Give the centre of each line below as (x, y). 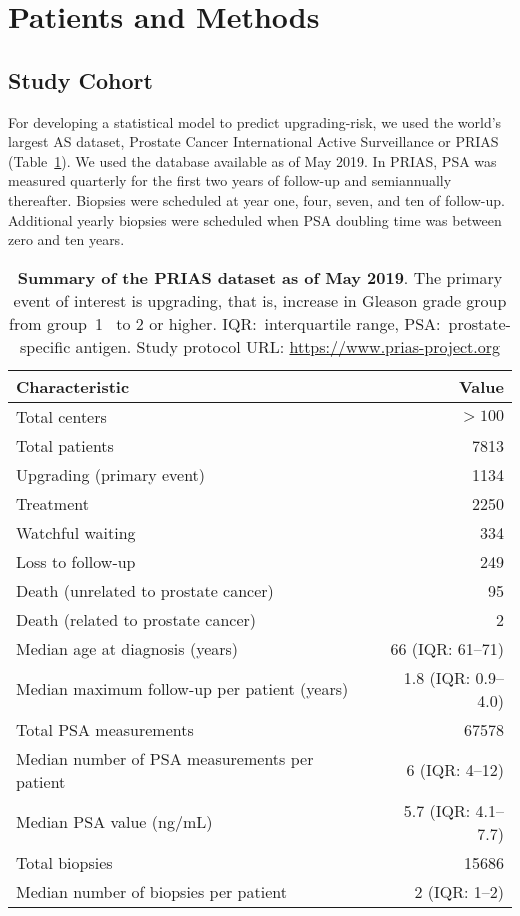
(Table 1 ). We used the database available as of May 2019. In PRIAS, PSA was (252, 160)
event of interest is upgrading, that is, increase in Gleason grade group (260, 300)
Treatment (52, 503)
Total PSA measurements (105, 729)
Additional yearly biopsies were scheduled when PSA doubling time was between (255, 219)
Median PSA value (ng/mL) (114, 822)
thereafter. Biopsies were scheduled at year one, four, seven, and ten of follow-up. (256, 199)
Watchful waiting (76, 532)
